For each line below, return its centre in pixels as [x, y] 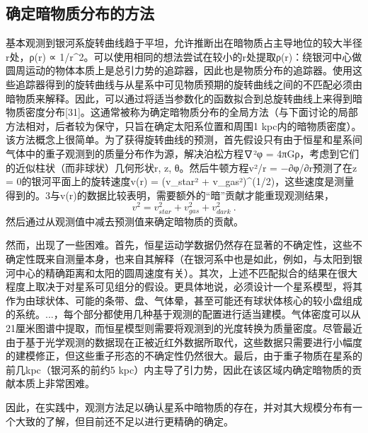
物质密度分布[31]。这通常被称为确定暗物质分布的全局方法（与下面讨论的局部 [182, 112]
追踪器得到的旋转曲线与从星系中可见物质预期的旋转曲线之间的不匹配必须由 [189, 84]
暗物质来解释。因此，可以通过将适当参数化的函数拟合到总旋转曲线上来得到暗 [184, 98]
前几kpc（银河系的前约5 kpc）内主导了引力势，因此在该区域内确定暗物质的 [179, 369]
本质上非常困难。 [55, 383]
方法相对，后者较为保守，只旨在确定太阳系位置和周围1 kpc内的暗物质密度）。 [184, 125]
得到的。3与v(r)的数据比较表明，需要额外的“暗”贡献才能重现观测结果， [170, 195]
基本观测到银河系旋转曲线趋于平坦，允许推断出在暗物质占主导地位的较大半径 [184, 43]
